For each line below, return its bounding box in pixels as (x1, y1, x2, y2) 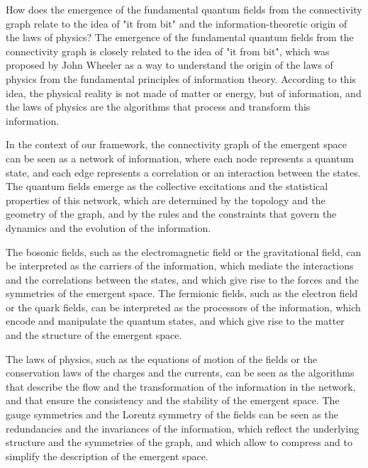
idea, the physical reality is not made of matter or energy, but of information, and (6, 85, 362, 100)
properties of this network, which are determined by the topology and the (6, 192, 325, 207)
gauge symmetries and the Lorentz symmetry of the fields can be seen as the (6, 407, 338, 422)
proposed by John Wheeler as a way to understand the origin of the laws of (6, 57, 333, 72)
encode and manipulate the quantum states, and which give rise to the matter (6, 313, 345, 328)
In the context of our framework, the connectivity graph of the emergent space (6, 137, 347, 152)
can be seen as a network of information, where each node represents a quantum (6, 150, 354, 165)
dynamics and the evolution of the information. (6, 220, 211, 235)
